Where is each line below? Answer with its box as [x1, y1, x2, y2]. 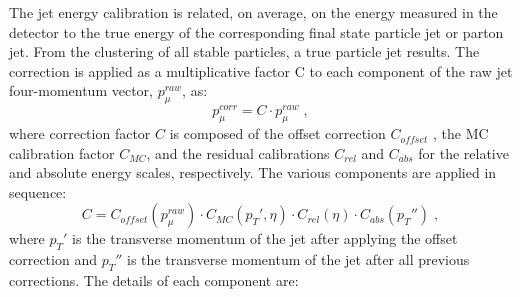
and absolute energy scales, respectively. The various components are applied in [9, 162, 497, 183]
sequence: [9, 181, 67, 202]
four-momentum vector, [9, 80, 153, 101]
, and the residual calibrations [146, 142, 330, 163]
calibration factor [9, 142, 115, 163]
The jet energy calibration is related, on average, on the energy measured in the [9, 2, 498, 22]
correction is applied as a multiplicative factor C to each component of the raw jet [9, 60, 513, 81]
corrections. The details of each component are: [9, 270, 299, 291]
